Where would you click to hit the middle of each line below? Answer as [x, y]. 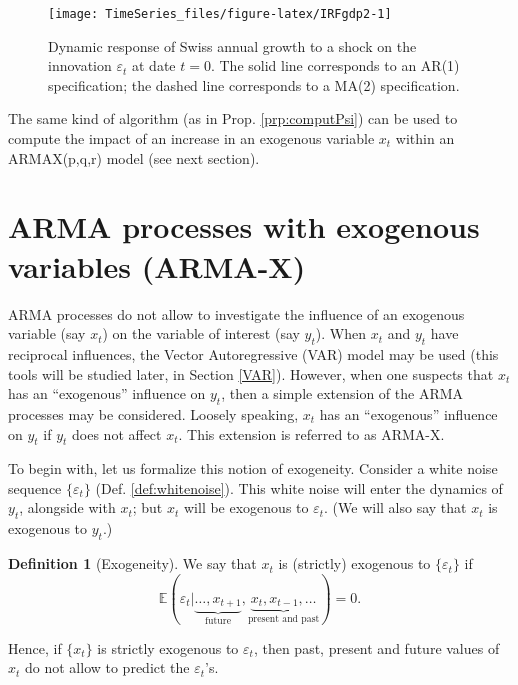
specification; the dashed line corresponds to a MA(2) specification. [254, 84]
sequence [35, 487]
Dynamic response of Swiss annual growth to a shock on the [232, 45]
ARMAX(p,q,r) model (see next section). [134, 157]
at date [153, 65]
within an [425, 138]
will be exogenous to [246, 507]
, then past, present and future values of [376, 647]
